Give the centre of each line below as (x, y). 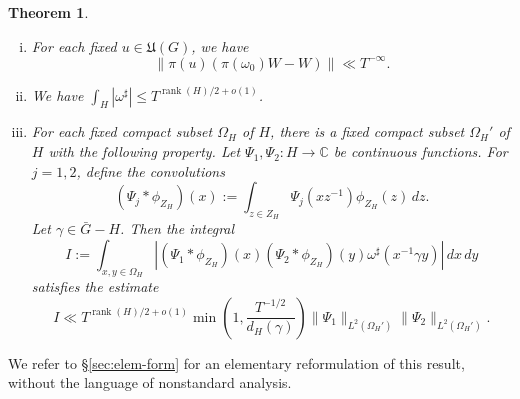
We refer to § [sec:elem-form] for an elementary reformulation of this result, (236, 362)
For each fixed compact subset (122, 131)
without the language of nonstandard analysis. (150, 382)
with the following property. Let (144, 151)
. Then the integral (177, 228)
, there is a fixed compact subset (367, 131)
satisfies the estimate (95, 286)
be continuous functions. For (420, 151)
